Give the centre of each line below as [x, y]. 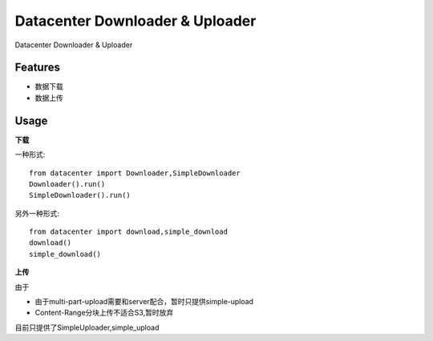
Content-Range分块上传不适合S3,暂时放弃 [104, 313]
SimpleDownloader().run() [80, 195]
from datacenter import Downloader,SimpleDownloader [135, 173]
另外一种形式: [37, 213]
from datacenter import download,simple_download [129, 232]
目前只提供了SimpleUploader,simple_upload [87, 327]
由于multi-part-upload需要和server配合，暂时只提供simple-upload [144, 302]
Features [37, 68]
